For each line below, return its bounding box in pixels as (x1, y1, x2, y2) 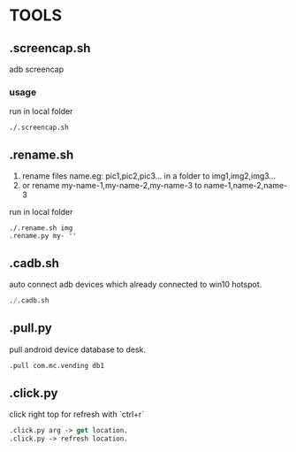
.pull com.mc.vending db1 (9, 361, 104, 370)
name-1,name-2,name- (203, 180, 288, 191)
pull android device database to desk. (9, 344, 147, 355)
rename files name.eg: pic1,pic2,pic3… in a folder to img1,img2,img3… (21, 171, 277, 181)
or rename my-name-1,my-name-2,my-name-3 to (21, 180, 202, 191)
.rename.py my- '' (9, 232, 77, 241)
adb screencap (9, 64, 65, 74)
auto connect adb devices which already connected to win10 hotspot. (9, 279, 262, 289)
